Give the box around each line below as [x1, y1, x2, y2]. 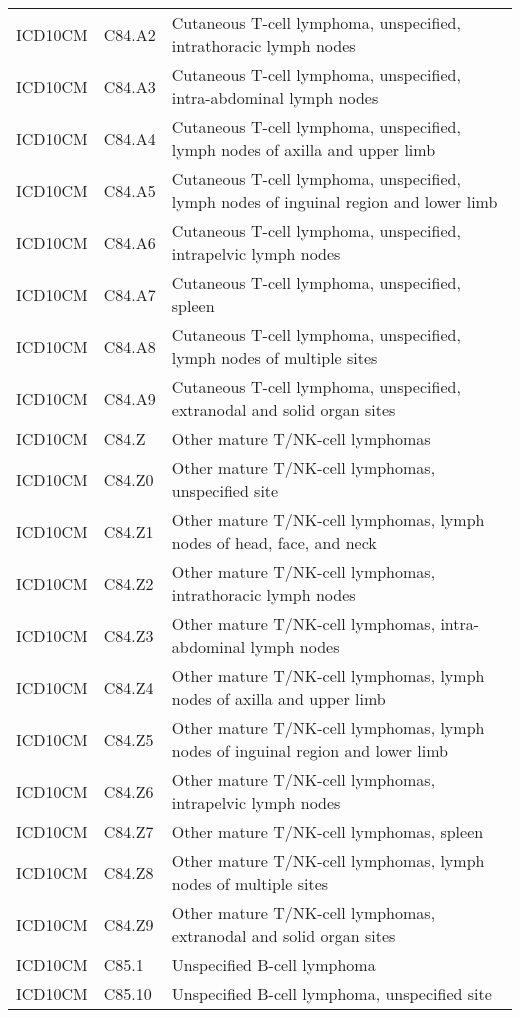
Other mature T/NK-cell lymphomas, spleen [171, 820, 484, 843]
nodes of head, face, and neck [171, 531, 377, 554]
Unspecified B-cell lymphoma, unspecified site [171, 982, 492, 1005]
